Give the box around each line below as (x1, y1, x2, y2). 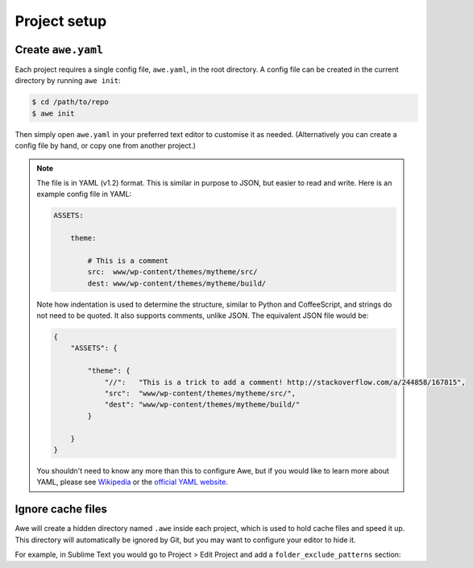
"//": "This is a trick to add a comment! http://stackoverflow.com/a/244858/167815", (104, 378, 467, 386)
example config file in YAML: (36, 190, 132, 199)
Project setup (15, 12, 107, 30)
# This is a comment (87, 256, 169, 265)
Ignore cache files (15, 503, 108, 516)
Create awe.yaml (15, 43, 104, 56)
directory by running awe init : (15, 76, 121, 86)
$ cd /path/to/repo (31, 98, 109, 106)
